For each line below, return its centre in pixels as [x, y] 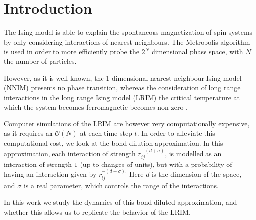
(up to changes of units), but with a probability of [156, 164]
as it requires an [28, 133]
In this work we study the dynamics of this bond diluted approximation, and [121, 202]
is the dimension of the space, [197, 174]
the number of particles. [40, 61]
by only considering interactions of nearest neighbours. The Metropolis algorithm [127, 41]
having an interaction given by [50, 174]
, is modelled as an [193, 153]
